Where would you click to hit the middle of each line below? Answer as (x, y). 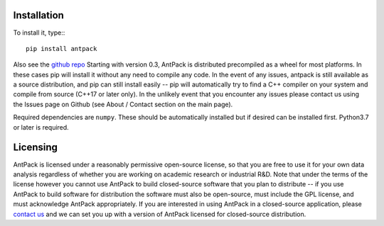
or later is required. (41, 127)
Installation (38, 15)
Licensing (36, 148)
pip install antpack (62, 49)
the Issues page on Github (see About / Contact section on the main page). (123, 104)
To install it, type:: (39, 33)
